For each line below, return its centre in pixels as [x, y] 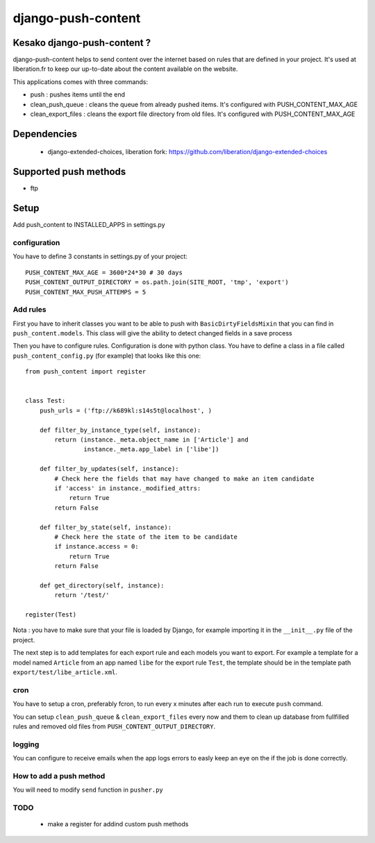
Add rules [30, 310]
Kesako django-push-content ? [82, 43]
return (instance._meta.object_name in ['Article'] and [152, 440]
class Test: [45, 401]
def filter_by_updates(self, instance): [109, 469]
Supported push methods [69, 172]
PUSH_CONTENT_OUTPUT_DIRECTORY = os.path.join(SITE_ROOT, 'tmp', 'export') [157, 282]
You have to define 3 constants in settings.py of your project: [100, 256]
